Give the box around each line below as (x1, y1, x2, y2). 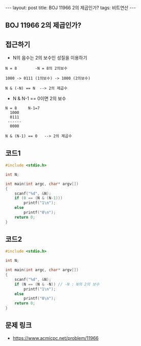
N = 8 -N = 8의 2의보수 (5, 66, 68, 71)
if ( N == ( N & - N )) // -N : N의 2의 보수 (14, 281, 100, 287)
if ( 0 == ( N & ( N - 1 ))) (14, 196, 63, 201)
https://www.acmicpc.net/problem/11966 (12, 335, 99, 341)
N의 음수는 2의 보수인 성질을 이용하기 (12, 55, 87, 61)
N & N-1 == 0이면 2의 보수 (12, 95, 66, 102)
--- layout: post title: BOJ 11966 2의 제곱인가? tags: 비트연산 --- (5, 5, 136, 11)
